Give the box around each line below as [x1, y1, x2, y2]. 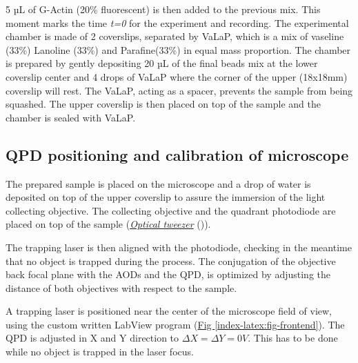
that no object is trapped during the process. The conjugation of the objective [6, 253, 336, 268]
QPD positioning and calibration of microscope [6, 144, 349, 165]
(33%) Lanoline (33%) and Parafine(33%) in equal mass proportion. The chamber [6, 42, 351, 57]
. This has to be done [248, 331, 338, 345]
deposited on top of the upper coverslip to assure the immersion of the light [6, 190, 326, 204]
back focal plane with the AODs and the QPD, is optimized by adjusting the [6, 267, 331, 282]
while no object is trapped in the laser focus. [6, 344, 194, 359]
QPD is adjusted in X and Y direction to [6, 331, 179, 345]
